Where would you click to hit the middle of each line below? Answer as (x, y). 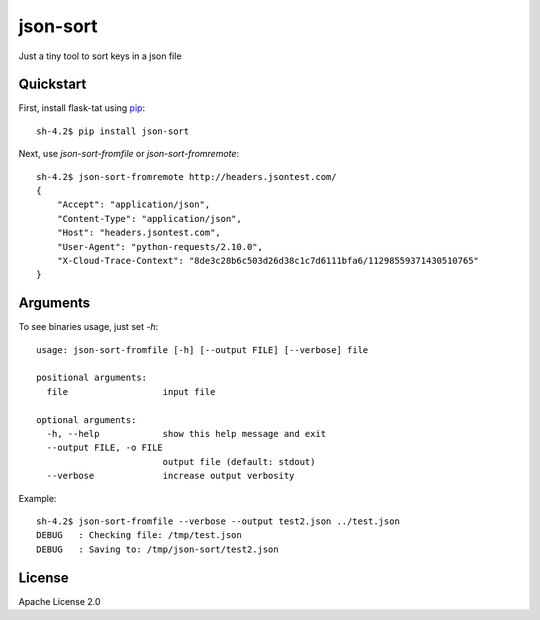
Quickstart (52, 84)
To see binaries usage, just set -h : (88, 327)
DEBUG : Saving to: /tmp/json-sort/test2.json (157, 549)
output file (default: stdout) (239, 461)
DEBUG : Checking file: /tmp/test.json (139, 535)
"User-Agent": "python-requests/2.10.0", (160, 246)
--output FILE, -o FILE (105, 448)
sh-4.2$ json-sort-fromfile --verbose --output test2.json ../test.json (218, 521)
